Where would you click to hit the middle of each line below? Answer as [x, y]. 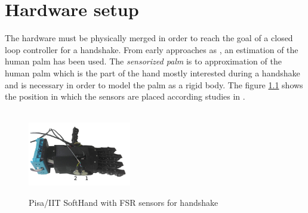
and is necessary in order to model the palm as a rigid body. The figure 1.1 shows [154, 84]
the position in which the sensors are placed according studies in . [125, 96]
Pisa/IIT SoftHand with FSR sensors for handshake [124, 202]
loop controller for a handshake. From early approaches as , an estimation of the [152, 49]
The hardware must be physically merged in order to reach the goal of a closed [149, 38]
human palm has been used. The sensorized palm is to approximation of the [143, 61]
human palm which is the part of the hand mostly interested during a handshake [153, 72]
